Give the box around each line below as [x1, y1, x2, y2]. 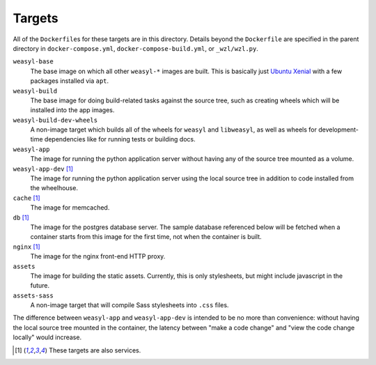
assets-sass [13, 291, 54, 300]
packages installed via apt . [30, 77, 109, 85]
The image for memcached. [30, 203, 110, 212]
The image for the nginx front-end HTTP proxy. [30, 252, 166, 261]
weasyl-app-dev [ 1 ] [13, 164, 73, 173]
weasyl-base [13, 58, 54, 65]
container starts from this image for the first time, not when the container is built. [30, 233, 263, 241]
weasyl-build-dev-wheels [13, 116, 97, 124]
